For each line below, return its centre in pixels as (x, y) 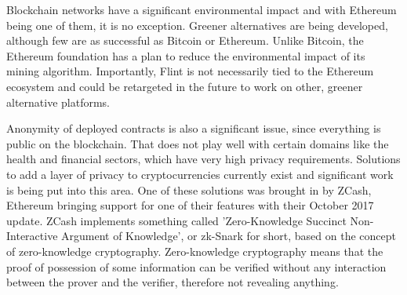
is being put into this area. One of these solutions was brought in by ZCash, (189, 189)
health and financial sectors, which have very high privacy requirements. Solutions (203, 159)
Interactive (32, 236)
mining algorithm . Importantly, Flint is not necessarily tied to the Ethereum (190, 71)
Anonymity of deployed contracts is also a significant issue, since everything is (194, 128)
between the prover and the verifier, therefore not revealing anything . (173, 282)
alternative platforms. (58, 102)
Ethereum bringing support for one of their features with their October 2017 (190, 205)
